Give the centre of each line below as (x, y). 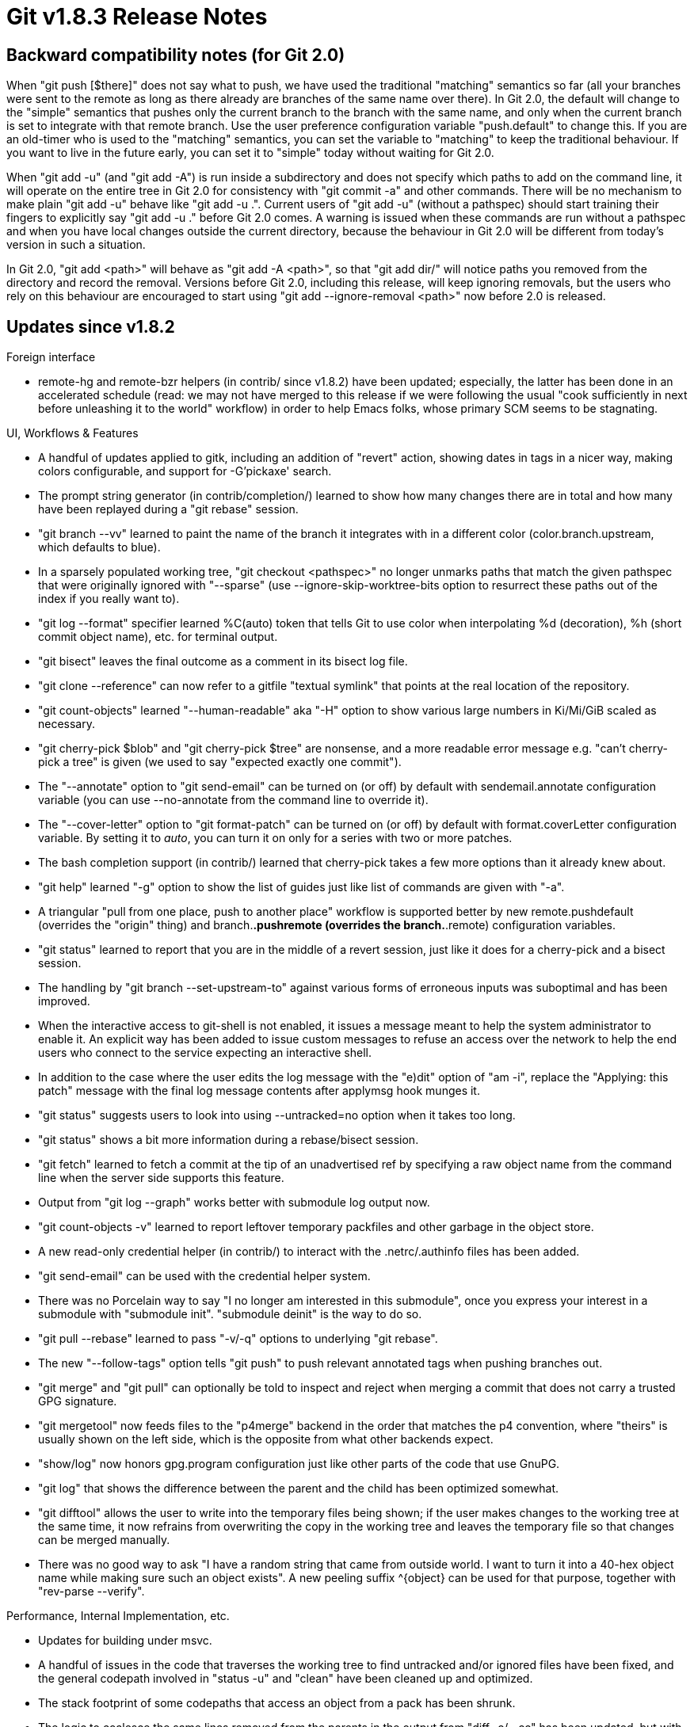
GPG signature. (78, 1401)
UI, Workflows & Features (72, 433)
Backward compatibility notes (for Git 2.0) (176, 55)
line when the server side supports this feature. (161, 1178)
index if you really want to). (109, 599)
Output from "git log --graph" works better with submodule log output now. (234, 1203)
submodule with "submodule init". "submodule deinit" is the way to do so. (230, 1314)
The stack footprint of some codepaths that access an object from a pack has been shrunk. (277, 1703)
